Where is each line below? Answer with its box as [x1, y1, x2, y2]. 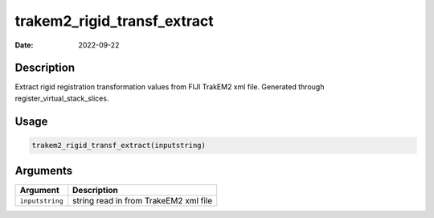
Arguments [14, 164, 73, 178]
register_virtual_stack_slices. [14, 93, 109, 103]
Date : [14, 40, 34, 50]
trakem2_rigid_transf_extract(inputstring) [31, 141, 207, 150]
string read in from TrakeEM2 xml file [72, 195, 213, 207]
